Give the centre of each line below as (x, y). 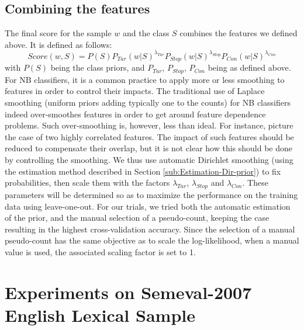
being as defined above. (249, 67)
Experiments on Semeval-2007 (128, 292)
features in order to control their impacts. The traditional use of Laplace (135, 91)
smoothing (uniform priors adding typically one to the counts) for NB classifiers (148, 102)
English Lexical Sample (100, 315)
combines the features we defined (239, 33)
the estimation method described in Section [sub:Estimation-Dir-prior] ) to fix (143, 171)
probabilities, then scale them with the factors (87, 183)
